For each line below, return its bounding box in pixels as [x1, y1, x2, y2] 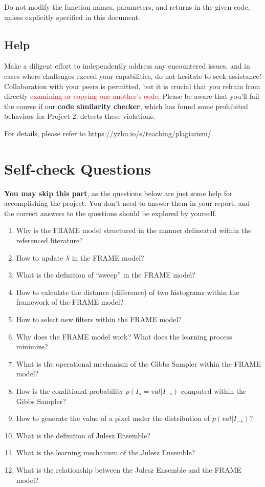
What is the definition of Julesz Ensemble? [16, 430, 150, 440]
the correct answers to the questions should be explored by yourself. [4, 207, 217, 218]
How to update [16, 252, 63, 263]
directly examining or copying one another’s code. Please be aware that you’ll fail [4, 91, 259, 101]
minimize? [16, 341, 48, 352]
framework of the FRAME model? [16, 297, 124, 307]
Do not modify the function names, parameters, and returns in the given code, [4, 2, 250, 12]
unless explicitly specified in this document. [4, 11, 140, 22]
